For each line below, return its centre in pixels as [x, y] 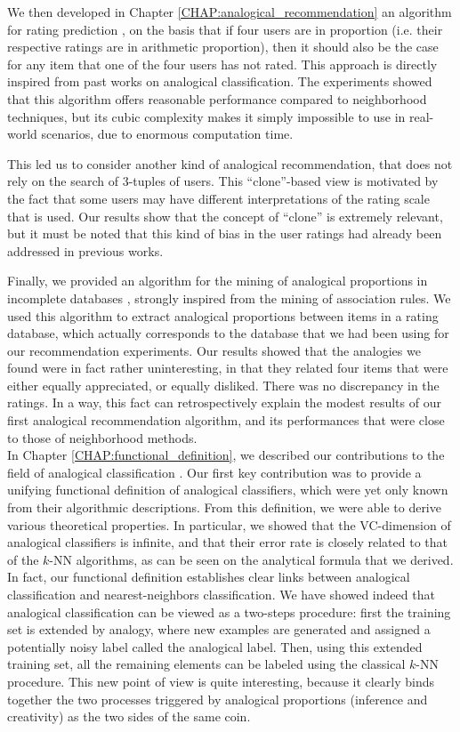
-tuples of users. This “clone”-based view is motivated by [283, 181]
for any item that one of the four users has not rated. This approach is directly [222, 64]
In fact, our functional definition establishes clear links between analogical [209, 577]
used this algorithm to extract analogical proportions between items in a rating [223, 315]
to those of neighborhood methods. [102, 437]
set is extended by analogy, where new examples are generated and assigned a [219, 629]
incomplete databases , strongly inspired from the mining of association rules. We [229, 298]
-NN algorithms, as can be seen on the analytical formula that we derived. [251, 559]
